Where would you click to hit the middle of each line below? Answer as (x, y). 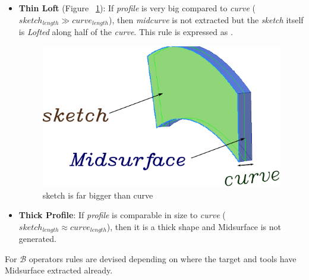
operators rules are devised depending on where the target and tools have (163, 258)
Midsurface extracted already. (59, 270)
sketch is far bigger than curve (98, 195)
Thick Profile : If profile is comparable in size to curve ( (122, 215)
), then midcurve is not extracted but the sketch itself (206, 19)
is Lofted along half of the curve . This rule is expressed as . (126, 32)
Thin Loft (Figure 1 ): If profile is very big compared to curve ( (137, 8)
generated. (37, 239)
